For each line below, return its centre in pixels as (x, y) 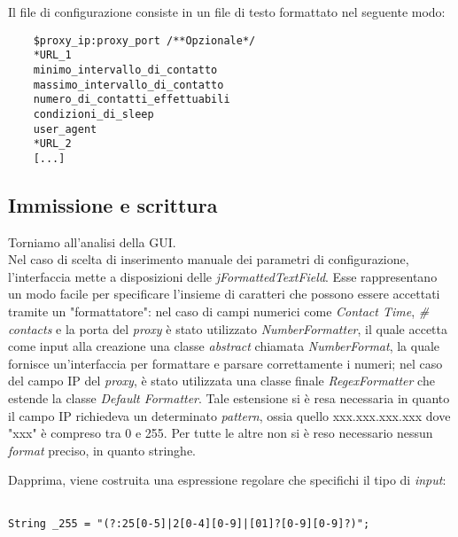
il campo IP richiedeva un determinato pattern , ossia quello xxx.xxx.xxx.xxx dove (229, 415)
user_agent (65, 129)
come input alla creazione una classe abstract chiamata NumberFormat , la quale (224, 346)
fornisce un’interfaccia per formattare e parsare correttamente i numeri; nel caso (225, 363)
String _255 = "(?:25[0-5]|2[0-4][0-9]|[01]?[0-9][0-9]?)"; (189, 523)
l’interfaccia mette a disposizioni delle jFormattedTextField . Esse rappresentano (223, 276)
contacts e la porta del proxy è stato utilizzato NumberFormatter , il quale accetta (228, 328)
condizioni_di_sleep (93, 114)
